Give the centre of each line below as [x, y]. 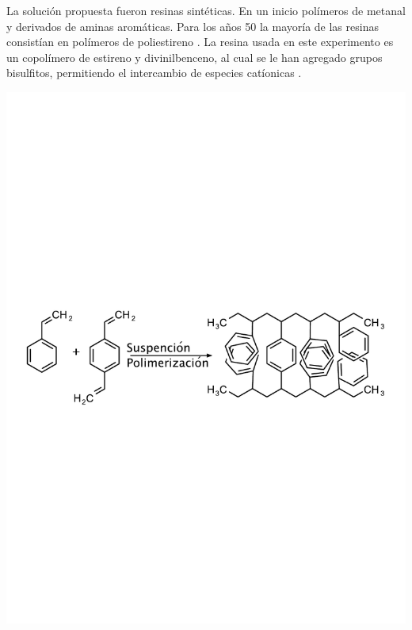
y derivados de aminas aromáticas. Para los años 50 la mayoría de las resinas [193, 26]
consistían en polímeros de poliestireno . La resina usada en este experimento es [200, 42]
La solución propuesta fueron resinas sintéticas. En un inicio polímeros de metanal [206, 10]
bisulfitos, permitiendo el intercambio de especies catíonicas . [154, 73]
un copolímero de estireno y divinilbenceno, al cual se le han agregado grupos [195, 57]
